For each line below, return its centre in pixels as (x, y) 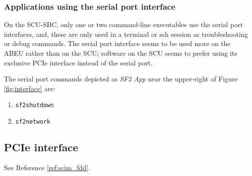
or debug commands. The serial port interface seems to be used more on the (117, 43)
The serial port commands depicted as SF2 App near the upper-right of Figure (121, 79)
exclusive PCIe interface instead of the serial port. (78, 62)
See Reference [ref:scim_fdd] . (47, 167)
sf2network (33, 122)
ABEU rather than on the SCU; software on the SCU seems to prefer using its (121, 53)
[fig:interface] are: (30, 88)
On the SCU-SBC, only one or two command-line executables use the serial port (124, 24)
